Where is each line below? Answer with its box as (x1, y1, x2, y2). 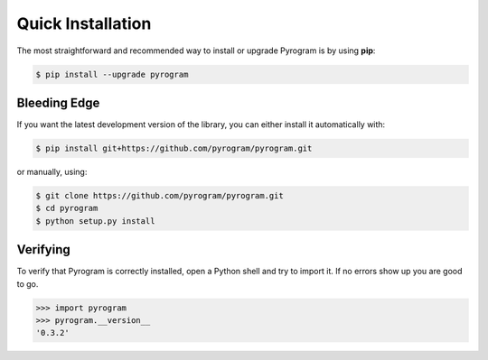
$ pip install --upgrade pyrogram (35, 69, 189, 79)
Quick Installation (16, 14, 152, 33)
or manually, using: (16, 167, 88, 177)
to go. (16, 278, 39, 289)
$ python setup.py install (35, 216, 155, 226)
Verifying (16, 242, 71, 257)
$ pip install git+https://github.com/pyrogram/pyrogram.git (35, 143, 313, 153)
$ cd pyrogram (35, 203, 99, 214)
